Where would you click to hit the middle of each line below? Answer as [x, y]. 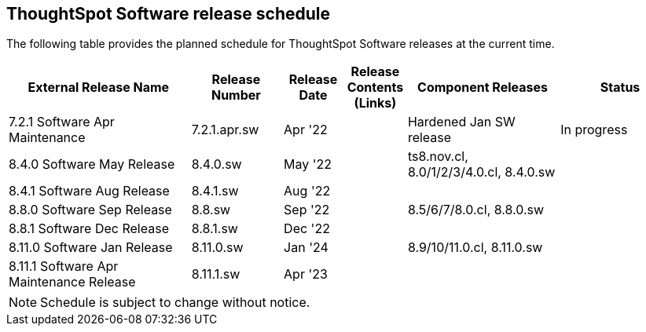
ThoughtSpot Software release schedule [168, 14]
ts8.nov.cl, [438, 157]
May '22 [308, 164]
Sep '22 [307, 210]
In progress [594, 130]
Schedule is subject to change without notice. [175, 303]
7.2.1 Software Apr [62, 122]
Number [236, 95]
